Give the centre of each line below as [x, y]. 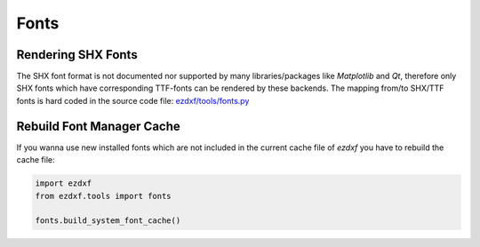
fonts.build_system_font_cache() [108, 221]
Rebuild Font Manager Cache [99, 126]
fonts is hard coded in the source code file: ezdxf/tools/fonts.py [133, 100]
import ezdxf [64, 183]
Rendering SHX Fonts [77, 55]
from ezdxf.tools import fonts [104, 196]
